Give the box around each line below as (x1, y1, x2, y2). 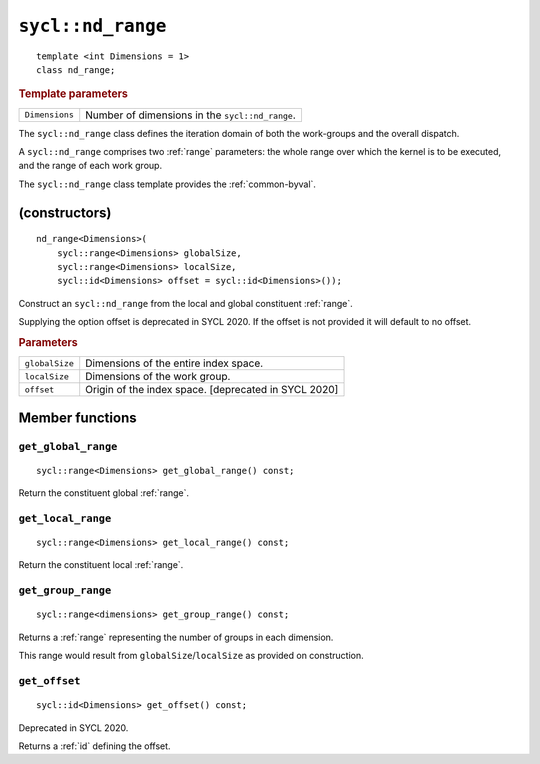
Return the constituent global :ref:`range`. (18, 487, 190, 499)
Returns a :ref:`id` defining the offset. (18, 740, 171, 752)
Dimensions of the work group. (85, 370, 231, 384)
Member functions (18, 409, 137, 426)
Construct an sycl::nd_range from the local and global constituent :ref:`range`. (18, 297, 354, 309)
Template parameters (18, 87, 129, 101)
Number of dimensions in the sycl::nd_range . (85, 108, 296, 122)
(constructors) (18, 204, 112, 221)
